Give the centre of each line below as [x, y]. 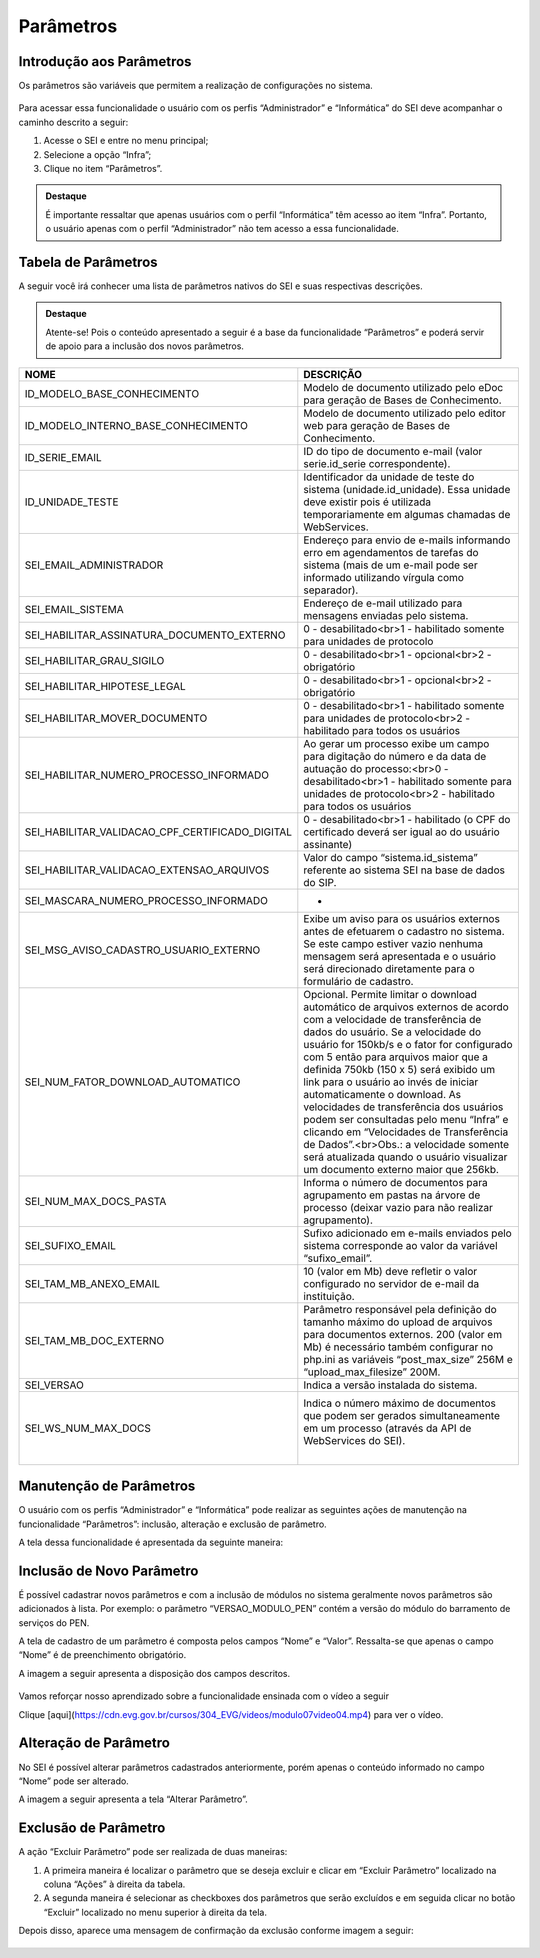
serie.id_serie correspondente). [377, 463]
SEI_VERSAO [54, 1385]
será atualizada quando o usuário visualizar [405, 1157]
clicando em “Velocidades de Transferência [406, 1132]
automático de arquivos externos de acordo [406, 1007]
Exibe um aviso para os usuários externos [401, 918]
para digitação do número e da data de [395, 756]
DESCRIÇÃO [333, 374]
